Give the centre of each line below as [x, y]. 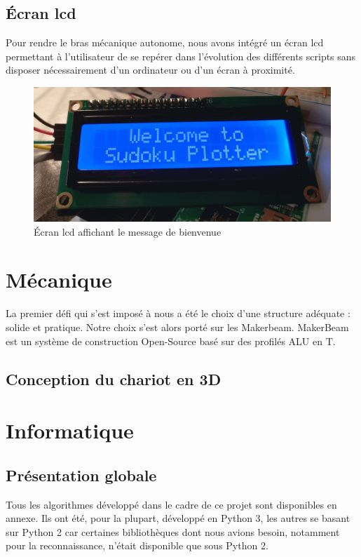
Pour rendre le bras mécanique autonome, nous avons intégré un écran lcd [165, 42]
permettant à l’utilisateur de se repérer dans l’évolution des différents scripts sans [181, 56]
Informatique [70, 430]
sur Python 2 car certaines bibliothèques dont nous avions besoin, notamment [173, 531]
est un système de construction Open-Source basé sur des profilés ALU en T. [171, 341]
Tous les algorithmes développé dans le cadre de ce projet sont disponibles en [171, 504]
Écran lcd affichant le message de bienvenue [128, 231]
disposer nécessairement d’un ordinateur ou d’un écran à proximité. [150, 70]
